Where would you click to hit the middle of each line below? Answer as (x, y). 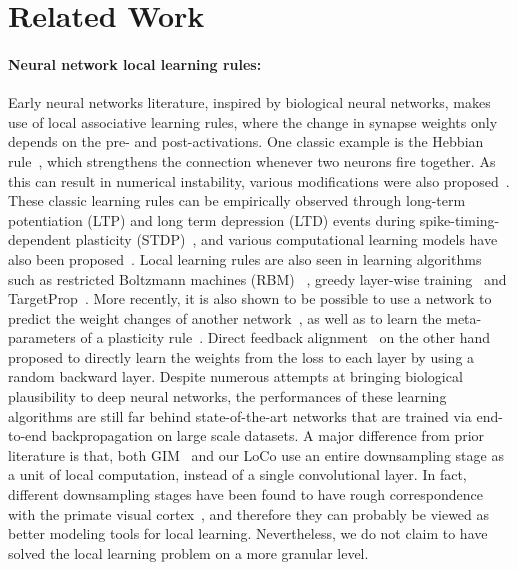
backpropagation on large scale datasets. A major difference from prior (268, 435)
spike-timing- (459, 219)
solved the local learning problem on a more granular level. (188, 552)
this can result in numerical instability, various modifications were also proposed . (259, 180)
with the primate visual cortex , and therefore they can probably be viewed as (249, 513)
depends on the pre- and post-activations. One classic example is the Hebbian (246, 141)
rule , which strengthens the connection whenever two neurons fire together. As (252, 160)
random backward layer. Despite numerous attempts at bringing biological (235, 376)
